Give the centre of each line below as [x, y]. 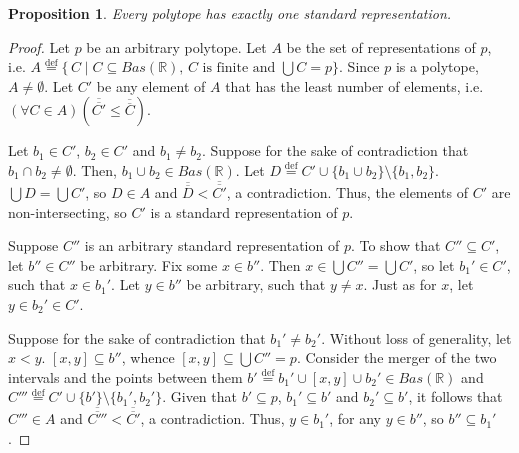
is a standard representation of [244, 211]
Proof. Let [39, 46]
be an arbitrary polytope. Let [176, 46]
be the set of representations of [381, 46]
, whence [148, 357]
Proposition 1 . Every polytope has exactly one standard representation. [230, 13]
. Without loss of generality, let [416, 337]
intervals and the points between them [125, 376]
